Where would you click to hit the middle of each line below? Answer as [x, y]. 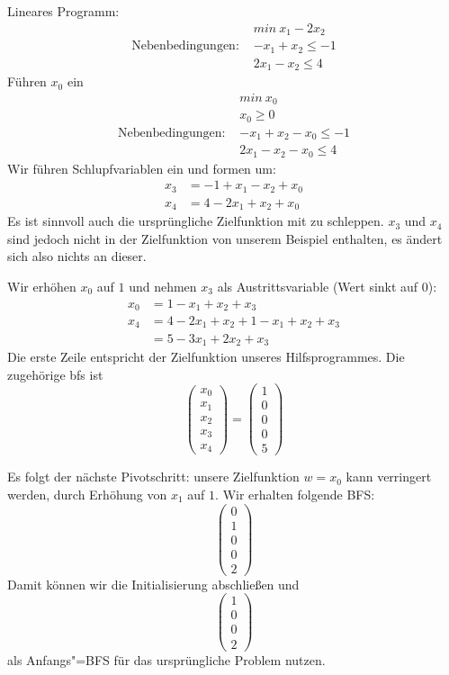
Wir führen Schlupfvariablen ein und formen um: [142, 168]
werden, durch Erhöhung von [87, 494]
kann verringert [389, 477]
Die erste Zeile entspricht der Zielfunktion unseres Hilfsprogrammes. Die [206, 356]
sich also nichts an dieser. [77, 256]
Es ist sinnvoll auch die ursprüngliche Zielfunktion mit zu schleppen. [196, 221]
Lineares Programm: [63, 11]
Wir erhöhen [42, 286]
